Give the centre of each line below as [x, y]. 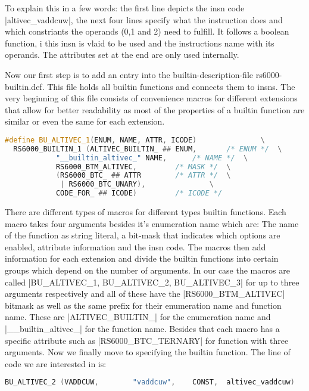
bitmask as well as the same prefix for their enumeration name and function [143, 305]
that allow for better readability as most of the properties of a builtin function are [155, 109]
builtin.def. [25, 86]
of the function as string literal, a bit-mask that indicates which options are [143, 235]
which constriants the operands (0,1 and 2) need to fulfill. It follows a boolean [147, 31]
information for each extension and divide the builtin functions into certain [142, 258]
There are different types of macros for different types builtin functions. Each [146, 212]
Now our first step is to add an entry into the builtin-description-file [129, 74]
